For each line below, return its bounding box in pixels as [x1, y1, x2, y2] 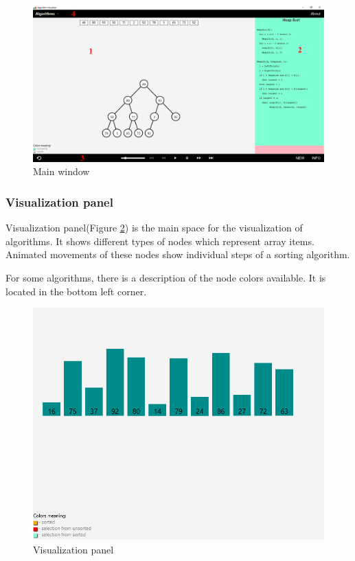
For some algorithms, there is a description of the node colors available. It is [5, 270, 326, 284]
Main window [33, 164, 90, 179]
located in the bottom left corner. [5, 284, 147, 298]
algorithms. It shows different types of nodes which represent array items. [5, 233, 314, 248]
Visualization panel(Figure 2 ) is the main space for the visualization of [5, 220, 303, 235]
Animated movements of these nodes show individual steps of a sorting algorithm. [5, 247, 350, 262]
